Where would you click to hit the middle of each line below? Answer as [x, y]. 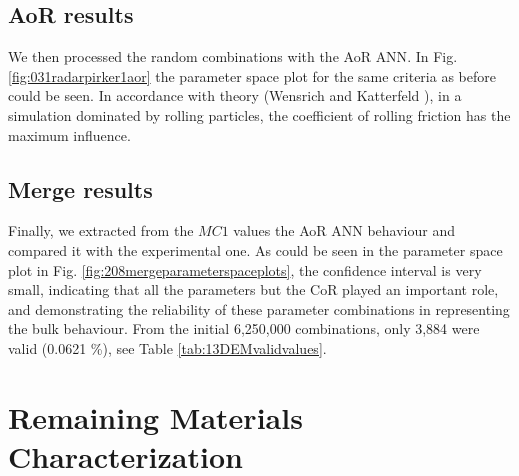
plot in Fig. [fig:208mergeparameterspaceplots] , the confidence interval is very [245, 269]
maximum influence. [69, 134]
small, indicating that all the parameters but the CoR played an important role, [253, 289]
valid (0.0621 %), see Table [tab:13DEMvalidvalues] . [167, 347]
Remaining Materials [155, 416]
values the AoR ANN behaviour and [344, 230]
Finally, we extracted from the [101, 230]
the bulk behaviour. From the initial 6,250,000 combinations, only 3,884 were [244, 328]
